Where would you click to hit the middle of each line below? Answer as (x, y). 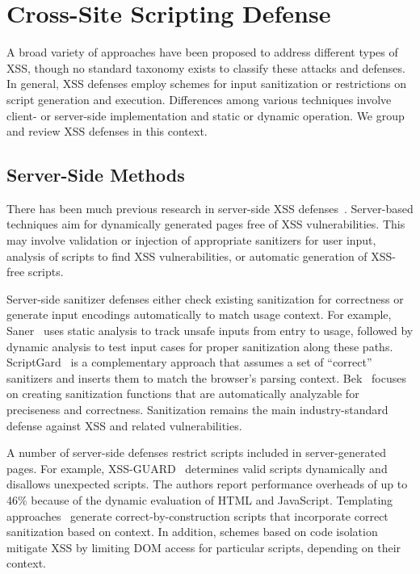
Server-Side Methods (96, 175)
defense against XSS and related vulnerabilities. (124, 425)
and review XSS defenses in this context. (107, 131)
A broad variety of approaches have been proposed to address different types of (202, 52)
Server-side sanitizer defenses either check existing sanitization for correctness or (205, 298)
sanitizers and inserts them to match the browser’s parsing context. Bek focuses (206, 377)
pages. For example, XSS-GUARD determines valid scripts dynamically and (197, 468)
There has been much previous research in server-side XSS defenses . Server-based (210, 208)
